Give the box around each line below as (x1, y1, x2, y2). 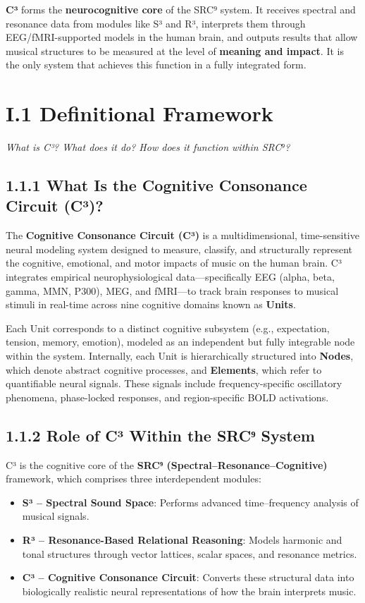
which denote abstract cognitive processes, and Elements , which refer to (6, 362, 322, 377)
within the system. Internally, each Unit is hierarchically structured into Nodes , (6, 348, 354, 363)
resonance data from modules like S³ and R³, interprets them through (6, 16, 306, 30)
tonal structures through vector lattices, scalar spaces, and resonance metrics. (22, 546, 357, 561)
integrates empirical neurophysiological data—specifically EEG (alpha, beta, (6, 269, 335, 284)
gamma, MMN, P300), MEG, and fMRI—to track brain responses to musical (6, 283, 339, 298)
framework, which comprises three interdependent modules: (6, 471, 261, 486)
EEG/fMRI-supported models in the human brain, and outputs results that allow (6, 30, 358, 44)
